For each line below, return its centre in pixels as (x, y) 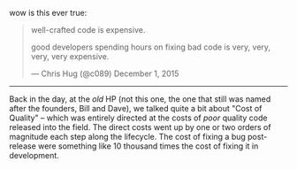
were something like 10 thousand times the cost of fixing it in (148, 146)
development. (34, 155)
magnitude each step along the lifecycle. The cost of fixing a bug (127, 137)
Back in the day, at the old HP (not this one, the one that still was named (140, 99)
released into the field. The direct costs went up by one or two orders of (140, 127)
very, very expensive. (70, 56)
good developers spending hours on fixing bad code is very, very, (151, 47)
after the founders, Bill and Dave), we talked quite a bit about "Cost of (136, 108)
